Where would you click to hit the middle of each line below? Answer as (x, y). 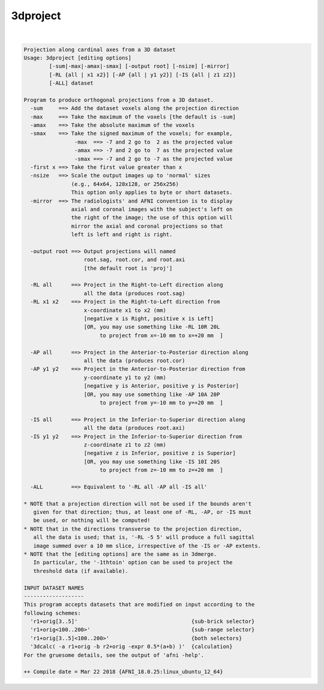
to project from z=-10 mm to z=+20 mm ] (161, 470)
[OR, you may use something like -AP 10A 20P (152, 394)
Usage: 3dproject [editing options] (78, 58)
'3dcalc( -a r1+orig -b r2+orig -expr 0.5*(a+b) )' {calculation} (131, 647)
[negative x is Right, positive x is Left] (149, 319)
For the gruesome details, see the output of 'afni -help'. (114, 655)
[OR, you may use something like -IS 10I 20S (152, 462)
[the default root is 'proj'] (128, 268)
